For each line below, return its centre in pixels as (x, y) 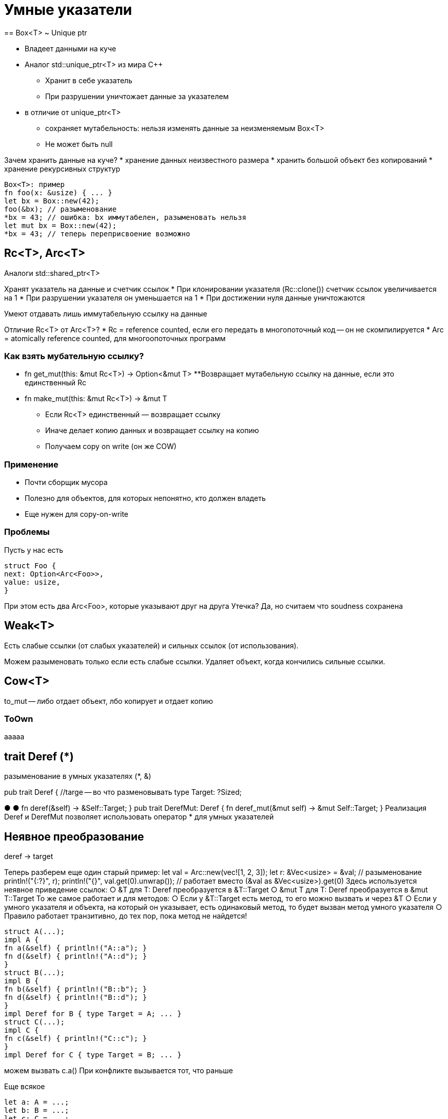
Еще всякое (25, 1086)
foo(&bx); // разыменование (61, 209)
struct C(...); (35, 1022)
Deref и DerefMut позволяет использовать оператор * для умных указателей (139, 817)
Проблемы (27, 532)
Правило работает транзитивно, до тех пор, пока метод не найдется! (126, 916)
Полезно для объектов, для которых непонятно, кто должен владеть (145, 498)
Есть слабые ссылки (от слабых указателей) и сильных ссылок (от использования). (151, 645)
